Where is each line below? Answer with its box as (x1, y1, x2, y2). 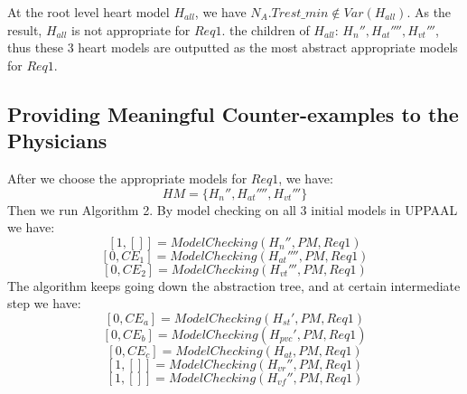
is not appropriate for (71, 20, 191, 39)
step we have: (7, 294, 81, 313)
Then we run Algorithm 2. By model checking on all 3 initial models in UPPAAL (7, 200, 458, 219)
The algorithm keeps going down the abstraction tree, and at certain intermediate (7, 276, 461, 295)
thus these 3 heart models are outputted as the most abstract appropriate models (7, 38, 458, 57)
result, (7, 20, 42, 39)
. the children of (221, 20, 310, 39)
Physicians (7, 127, 107, 155)
